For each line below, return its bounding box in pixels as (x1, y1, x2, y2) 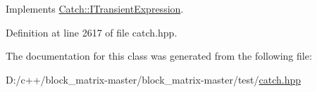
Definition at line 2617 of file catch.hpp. (6, 25, 178, 39)
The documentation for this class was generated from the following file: (6, 48, 312, 63)
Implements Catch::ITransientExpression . (6, 1, 184, 15)
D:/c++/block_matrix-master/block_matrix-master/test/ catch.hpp (6, 72, 302, 86)
